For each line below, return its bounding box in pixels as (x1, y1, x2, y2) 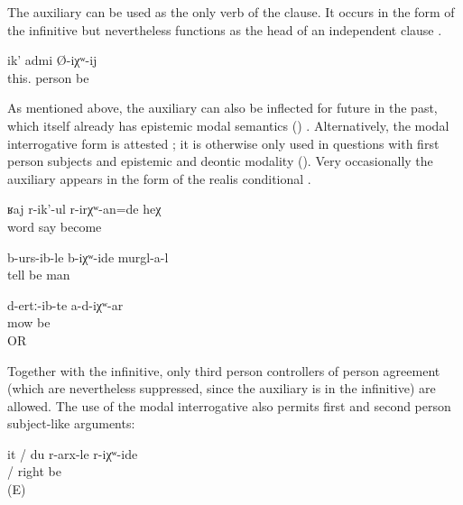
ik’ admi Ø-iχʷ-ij (7, 50, 97, 69)
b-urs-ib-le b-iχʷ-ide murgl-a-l (7, 247, 169, 266)
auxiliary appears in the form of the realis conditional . (7, 169, 311, 188)
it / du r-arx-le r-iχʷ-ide (7, 444, 138, 463)
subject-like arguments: (7, 414, 135, 433)
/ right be (7, 462, 61, 481)
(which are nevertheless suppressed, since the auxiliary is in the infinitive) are (7, 379, 436, 398)
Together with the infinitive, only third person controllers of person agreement (7, 361, 440, 380)
